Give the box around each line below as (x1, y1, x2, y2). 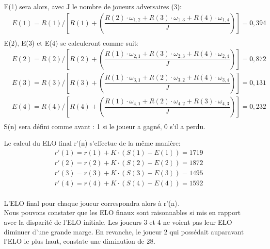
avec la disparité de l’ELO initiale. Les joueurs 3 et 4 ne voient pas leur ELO (4, 216, 232, 227)
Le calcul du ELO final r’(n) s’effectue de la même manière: (4, 137, 181, 148)
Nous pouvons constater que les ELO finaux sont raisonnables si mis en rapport (4, 207, 241, 217)
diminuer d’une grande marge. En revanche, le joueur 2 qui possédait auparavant (4, 226, 244, 236)
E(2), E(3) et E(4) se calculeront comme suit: (4, 37, 139, 48)
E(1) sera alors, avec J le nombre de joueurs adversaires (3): (4, 1, 182, 11)
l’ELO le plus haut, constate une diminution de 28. (4, 236, 156, 246)
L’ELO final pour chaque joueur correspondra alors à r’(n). (4, 198, 179, 208)
